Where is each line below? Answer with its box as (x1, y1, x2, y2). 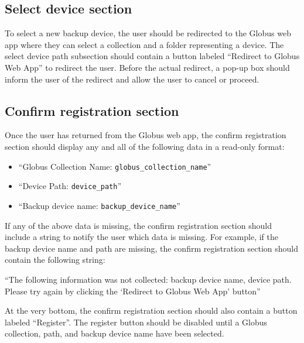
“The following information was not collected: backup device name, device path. (5, 273, 292, 285)
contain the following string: (5, 253, 105, 266)
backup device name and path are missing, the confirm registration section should (5, 242, 299, 254)
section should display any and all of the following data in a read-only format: (5, 140, 285, 152)
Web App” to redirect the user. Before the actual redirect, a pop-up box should (5, 61, 290, 73)
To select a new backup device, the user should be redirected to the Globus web (5, 27, 291, 39)
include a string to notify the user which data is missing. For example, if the (5, 231, 278, 243)
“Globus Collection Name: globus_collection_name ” (18, 160, 211, 172)
